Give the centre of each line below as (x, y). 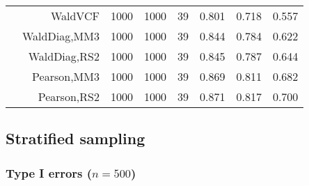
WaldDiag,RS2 (64, 56)
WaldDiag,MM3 (61, 36)
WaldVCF (75, 16)
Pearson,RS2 (69, 96)
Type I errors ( (49, 172)
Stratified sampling (76, 138)
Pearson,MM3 (66, 76)
